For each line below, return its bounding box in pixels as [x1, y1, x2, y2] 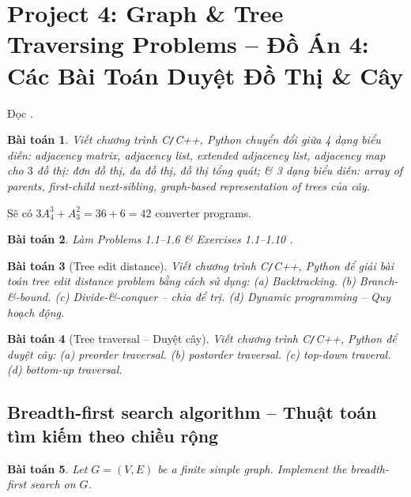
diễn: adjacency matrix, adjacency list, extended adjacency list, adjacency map [7, 146, 386, 163]
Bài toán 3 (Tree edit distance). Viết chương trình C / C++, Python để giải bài [7, 257, 394, 273]
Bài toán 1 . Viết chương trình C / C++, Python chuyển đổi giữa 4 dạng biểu [7, 131, 381, 148]
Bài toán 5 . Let [7, 460, 88, 476]
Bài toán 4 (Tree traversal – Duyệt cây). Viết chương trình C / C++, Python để [7, 330, 397, 347]
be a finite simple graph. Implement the [157, 460, 347, 476]
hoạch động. [7, 303, 65, 320]
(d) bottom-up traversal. [7, 361, 123, 378]
